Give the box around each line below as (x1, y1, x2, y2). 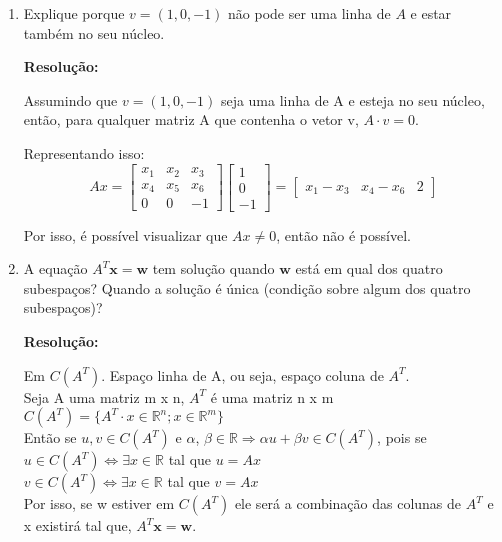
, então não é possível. (276, 224, 411, 245)
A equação (23, 258, 88, 279)
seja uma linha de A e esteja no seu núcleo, (220, 89, 485, 110)
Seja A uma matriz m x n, (23, 386, 185, 407)
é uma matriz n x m (210, 386, 334, 407)
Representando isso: (23, 142, 145, 163)
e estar (410, 3, 452, 23)
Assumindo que (23, 89, 118, 110)
